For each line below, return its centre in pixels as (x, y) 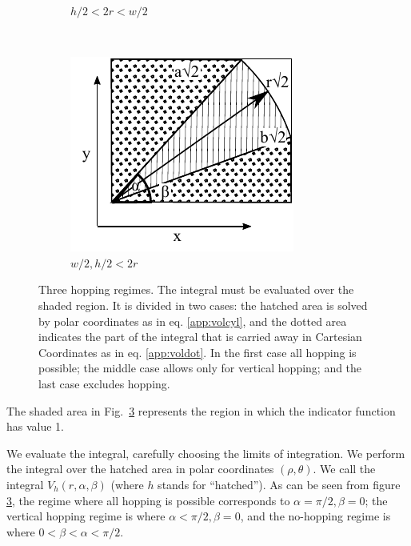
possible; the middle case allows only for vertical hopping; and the (200, 368)
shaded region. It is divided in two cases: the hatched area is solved (203, 305)
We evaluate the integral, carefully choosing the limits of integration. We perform (206, 453)
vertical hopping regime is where (86, 516)
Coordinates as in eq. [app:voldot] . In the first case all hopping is (198, 352)
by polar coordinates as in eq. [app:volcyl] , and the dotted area (193, 321)
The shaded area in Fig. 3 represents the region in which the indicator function (201, 410)
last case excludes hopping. (104, 383)
